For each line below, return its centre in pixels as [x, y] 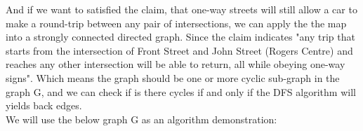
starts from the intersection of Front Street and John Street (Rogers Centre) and [179, 50]
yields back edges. [44, 105]
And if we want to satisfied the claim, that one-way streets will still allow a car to [181, 9]
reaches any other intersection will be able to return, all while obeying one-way [176, 64]
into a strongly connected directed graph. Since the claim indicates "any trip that [180, 37]
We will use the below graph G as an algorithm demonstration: [141, 119]
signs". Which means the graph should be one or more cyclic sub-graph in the [173, 77]
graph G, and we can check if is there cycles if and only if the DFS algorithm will [181, 91]
